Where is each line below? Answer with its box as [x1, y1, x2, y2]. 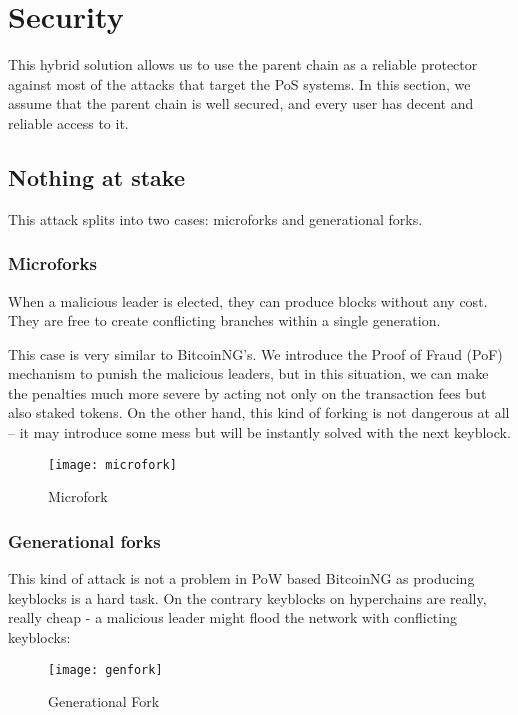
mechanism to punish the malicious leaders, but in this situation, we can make [8, 363, 489, 384]
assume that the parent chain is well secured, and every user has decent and [8, 93, 474, 114]
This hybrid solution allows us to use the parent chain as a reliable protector [8, 54, 478, 75]
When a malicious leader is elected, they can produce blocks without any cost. [8, 290, 488, 311]
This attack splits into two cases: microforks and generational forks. [8, 208, 423, 229]
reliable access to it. [8, 112, 129, 133]
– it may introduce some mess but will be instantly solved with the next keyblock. [8, 422, 511, 443]
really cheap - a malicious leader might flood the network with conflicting [8, 607, 457, 628]
